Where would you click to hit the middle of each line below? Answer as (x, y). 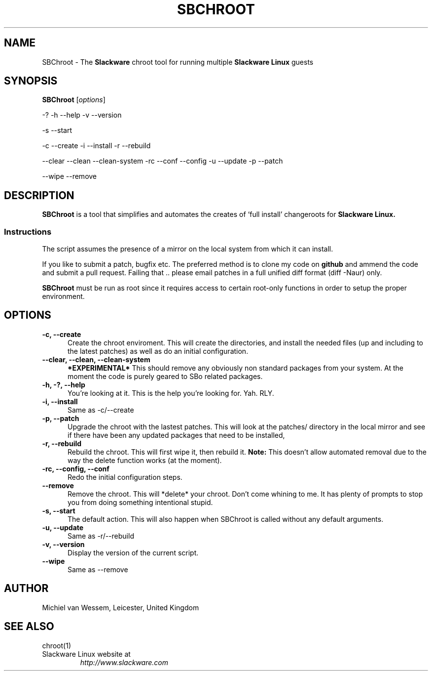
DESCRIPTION (39, 195)
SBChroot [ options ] (74, 100)
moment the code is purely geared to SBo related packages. (165, 376)
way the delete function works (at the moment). (145, 460)
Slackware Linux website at (86, 654)
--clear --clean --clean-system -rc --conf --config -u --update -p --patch (162, 161)
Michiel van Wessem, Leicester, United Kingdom (121, 607)
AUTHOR (26, 589)
